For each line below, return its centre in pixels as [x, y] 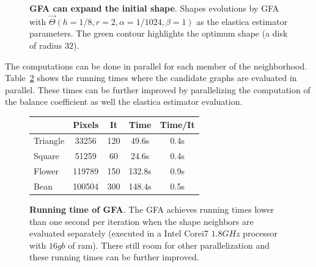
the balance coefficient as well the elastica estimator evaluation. [124, 101]
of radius [46, 45]
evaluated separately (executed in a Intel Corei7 [119, 233]
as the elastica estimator [242, 21]
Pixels [86, 125]
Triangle [49, 141]
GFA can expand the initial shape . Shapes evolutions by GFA [154, 8]
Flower [46, 171]
